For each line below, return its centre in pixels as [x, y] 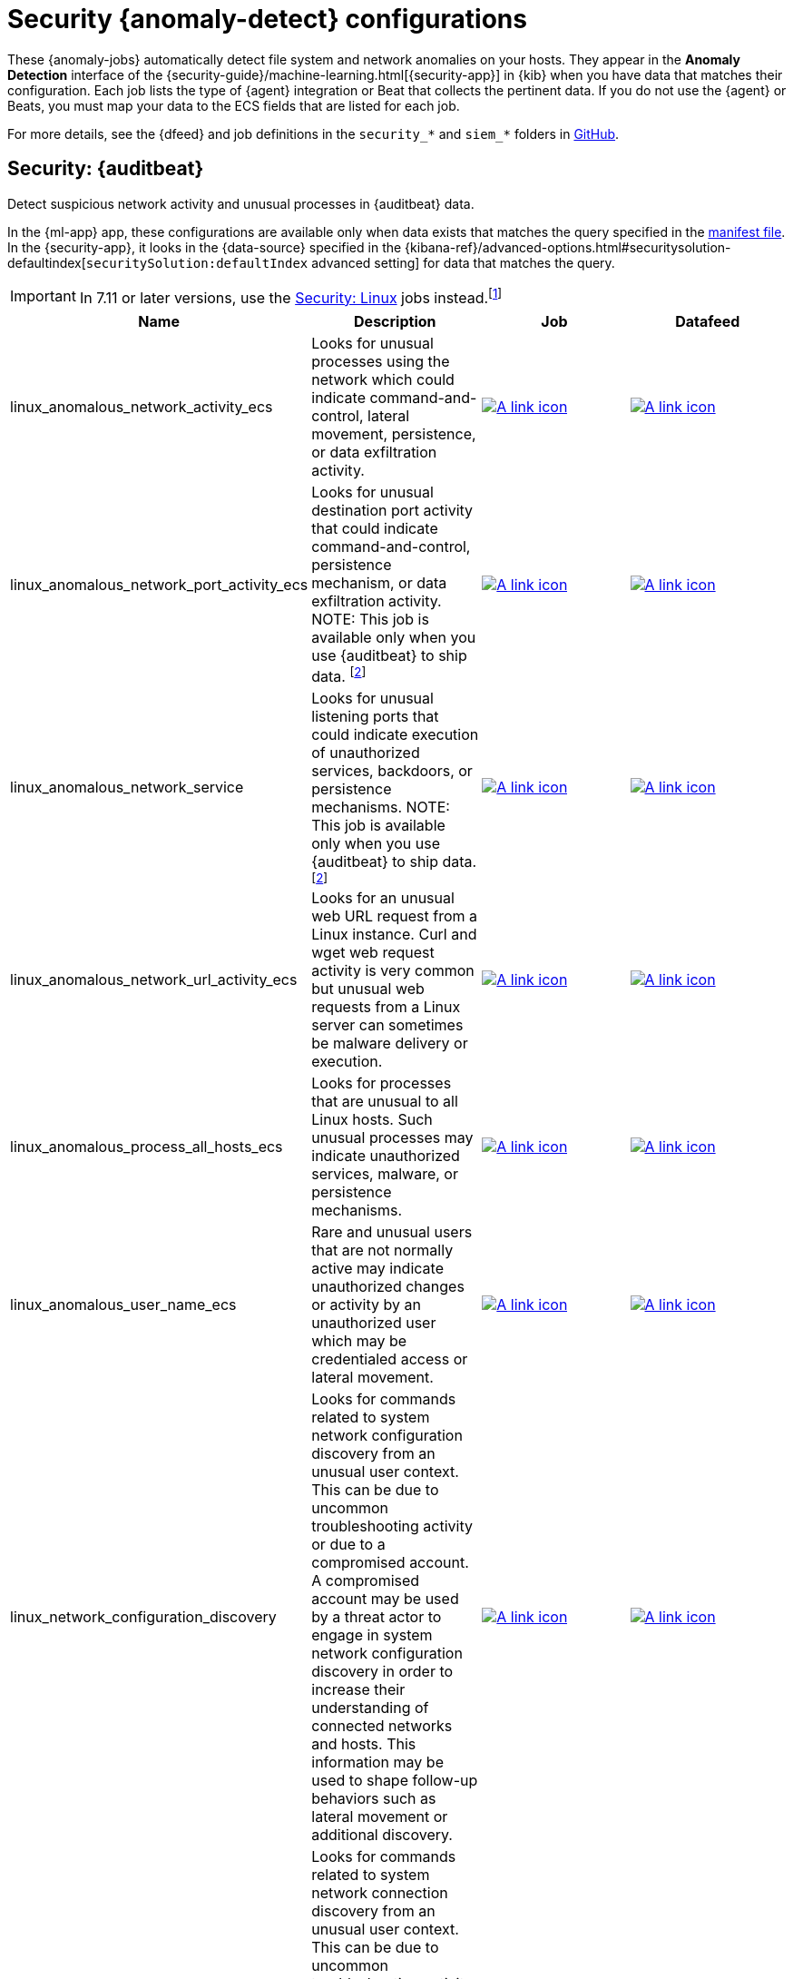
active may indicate [377, 1269]
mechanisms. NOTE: [381, 807]
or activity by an [366, 1305]
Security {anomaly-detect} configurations [267, 19]
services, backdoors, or [392, 771]
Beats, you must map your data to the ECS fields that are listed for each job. [234, 105]
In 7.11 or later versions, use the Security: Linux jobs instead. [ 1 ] [291, 296]
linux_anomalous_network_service [127, 788]
